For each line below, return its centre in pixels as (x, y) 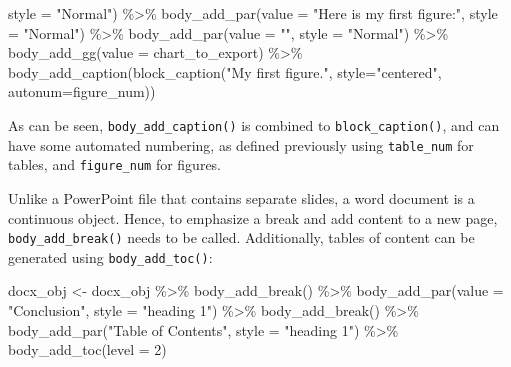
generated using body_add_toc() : (110, 256)
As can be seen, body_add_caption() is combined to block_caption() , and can (254, 124)
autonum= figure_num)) (82, 91)
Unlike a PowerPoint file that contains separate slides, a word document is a (241, 197)
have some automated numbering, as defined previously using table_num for (241, 144)
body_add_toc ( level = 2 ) (87, 349)
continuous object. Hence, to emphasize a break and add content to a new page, (253, 217)
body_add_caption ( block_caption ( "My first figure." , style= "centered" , (225, 71)
